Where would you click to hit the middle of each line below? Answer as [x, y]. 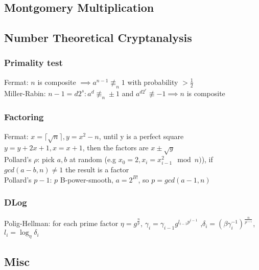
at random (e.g [93, 159]
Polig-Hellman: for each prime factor [61, 223]
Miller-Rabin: [25, 93]
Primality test [33, 63]
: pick [46, 159]
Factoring [24, 117]
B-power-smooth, [87, 179]
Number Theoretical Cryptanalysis [98, 38]
